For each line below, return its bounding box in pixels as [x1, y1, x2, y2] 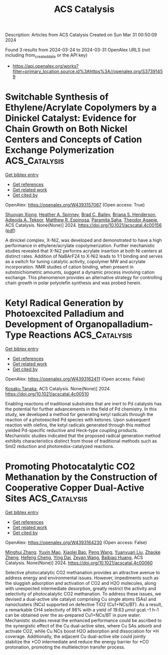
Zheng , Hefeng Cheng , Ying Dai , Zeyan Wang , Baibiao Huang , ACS [5, 554, 143, 560]
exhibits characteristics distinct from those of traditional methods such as [5, 438, 157, 444]
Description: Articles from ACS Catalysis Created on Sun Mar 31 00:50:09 [5, 32, 157, 38]
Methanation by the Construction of [5, 472, 158, 483]
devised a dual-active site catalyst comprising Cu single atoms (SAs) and [5, 596, 156, 602]
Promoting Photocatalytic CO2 [5, 461, 135, 472]
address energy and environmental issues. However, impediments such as [5, 575, 159, 581]
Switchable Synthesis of [5, 91, 109, 103]
